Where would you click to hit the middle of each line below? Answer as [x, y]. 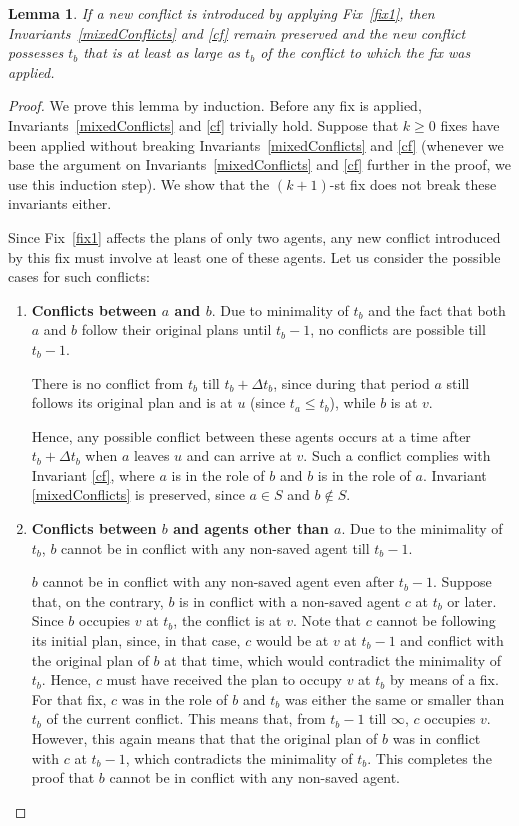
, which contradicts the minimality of [239, 757]
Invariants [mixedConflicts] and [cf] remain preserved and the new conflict [237, 32]
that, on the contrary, [97, 600]
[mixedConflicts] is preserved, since [138, 494]
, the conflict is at [227, 620]
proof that [63, 777]
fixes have [470, 124]
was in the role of [174, 698]
